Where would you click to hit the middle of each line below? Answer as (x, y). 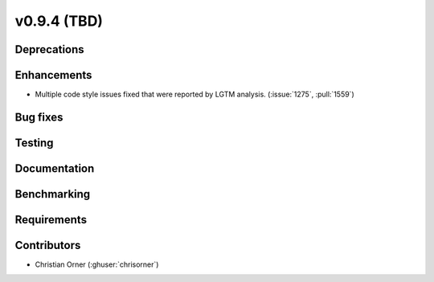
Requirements (51, 220)
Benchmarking (53, 194)
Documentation (55, 168)
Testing (34, 143)
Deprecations (49, 49)
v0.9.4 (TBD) (59, 21)
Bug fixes (39, 117)
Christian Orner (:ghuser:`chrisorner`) (97, 264)
